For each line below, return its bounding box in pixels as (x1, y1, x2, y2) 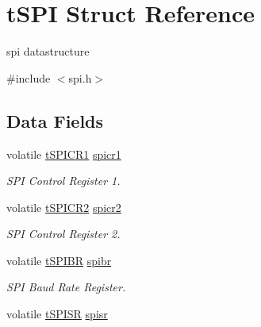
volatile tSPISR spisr (6, 306, 108, 322)
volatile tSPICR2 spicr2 (6, 198, 121, 215)
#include (6, 69, 51, 86)
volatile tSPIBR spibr (6, 252, 112, 268)
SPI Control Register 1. (6, 172, 121, 189)
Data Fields (6, 108, 104, 133)
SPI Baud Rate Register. (6, 279, 126, 295)
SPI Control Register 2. (6, 225, 121, 242)
